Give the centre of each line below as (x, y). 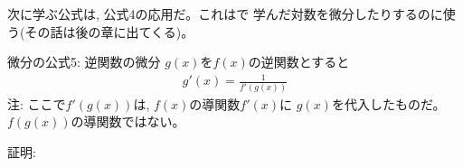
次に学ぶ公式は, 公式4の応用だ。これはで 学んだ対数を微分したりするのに (225, 14)
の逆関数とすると (299, 62)
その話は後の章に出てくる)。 (109, 31)
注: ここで (37, 103)
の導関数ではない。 (128, 121)
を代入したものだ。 (388, 103)
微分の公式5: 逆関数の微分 (84, 62)
